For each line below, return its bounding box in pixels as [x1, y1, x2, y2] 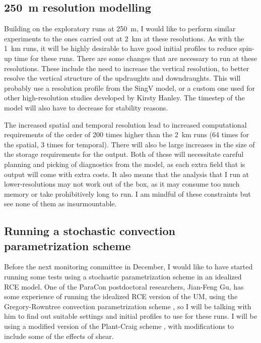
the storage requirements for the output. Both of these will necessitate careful [4, 149, 244, 159]
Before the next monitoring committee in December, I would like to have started [4, 261, 253, 272]
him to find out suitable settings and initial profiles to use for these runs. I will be [4, 311, 257, 321]
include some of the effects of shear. [4, 330, 114, 341]
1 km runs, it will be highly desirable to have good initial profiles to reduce [4, 43, 237, 53]
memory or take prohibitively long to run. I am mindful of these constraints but [4, 188, 251, 199]
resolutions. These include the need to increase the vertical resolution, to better [4, 63, 249, 73]
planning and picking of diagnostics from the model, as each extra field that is [4, 158, 245, 169]
